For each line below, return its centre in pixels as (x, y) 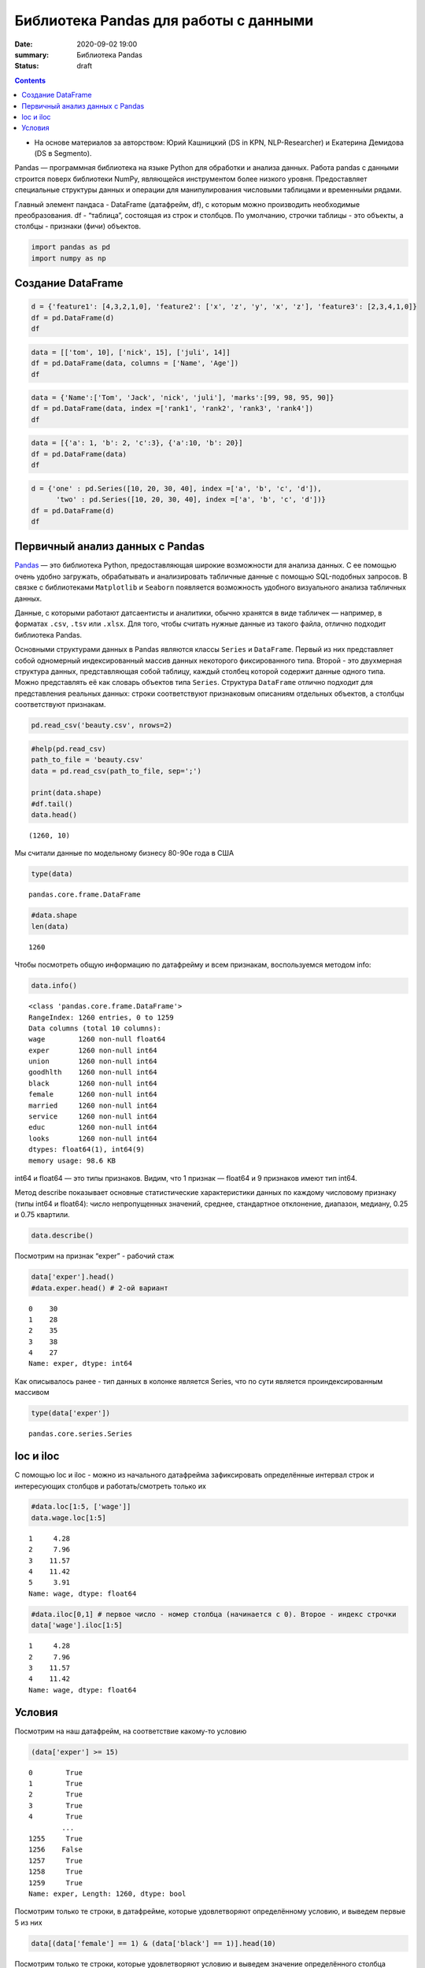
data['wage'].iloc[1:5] (77, 1625)
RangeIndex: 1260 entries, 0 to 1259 (102, 1017)
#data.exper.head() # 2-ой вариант (100, 1288)
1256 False (55, 1850)
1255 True (55, 1839)
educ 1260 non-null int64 (93, 1127)
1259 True (55, 1883)
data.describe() (63, 1236)
